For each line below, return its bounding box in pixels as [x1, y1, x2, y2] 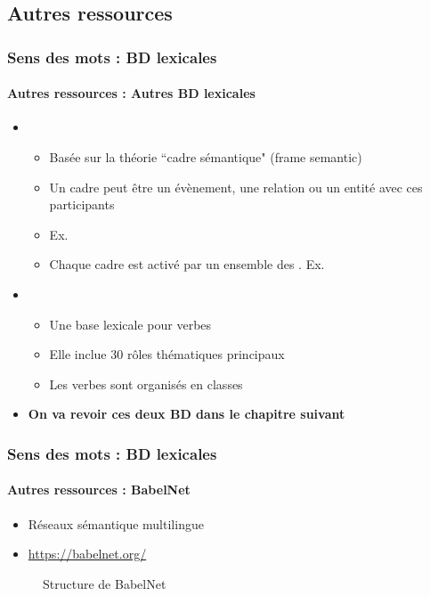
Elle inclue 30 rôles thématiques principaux [49, 345, 285, 363]
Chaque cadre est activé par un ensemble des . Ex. [49, 255, 325, 274]
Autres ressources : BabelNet [7, 480, 191, 499]
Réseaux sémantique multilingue [28, 514, 204, 533]
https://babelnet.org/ [28, 544, 147, 563]
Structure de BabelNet [43, 574, 166, 592]
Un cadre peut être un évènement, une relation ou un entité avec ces [49, 177, 423, 196]
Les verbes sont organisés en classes [49, 374, 243, 393]
